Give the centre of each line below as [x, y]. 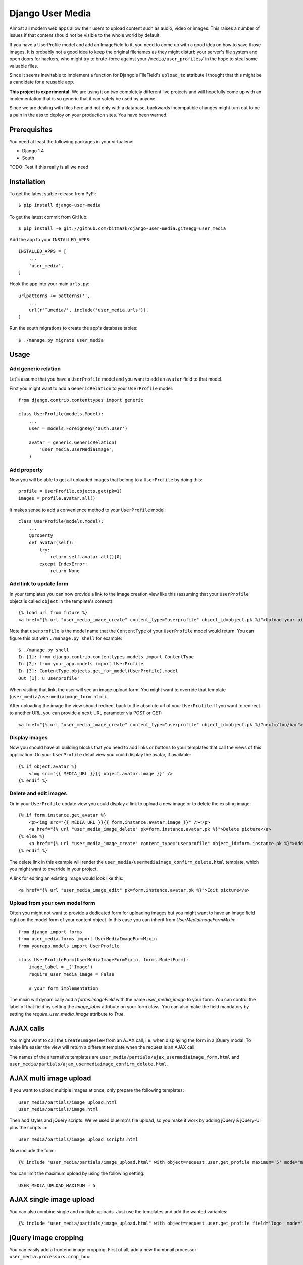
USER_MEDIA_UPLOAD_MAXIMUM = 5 [57, 1185]
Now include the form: [32, 1151]
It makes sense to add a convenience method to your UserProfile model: [88, 510]
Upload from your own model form [52, 903]
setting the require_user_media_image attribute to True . [67, 1014]
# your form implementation [63, 988]
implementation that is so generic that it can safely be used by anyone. [83, 99]
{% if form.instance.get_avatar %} [62, 815]
